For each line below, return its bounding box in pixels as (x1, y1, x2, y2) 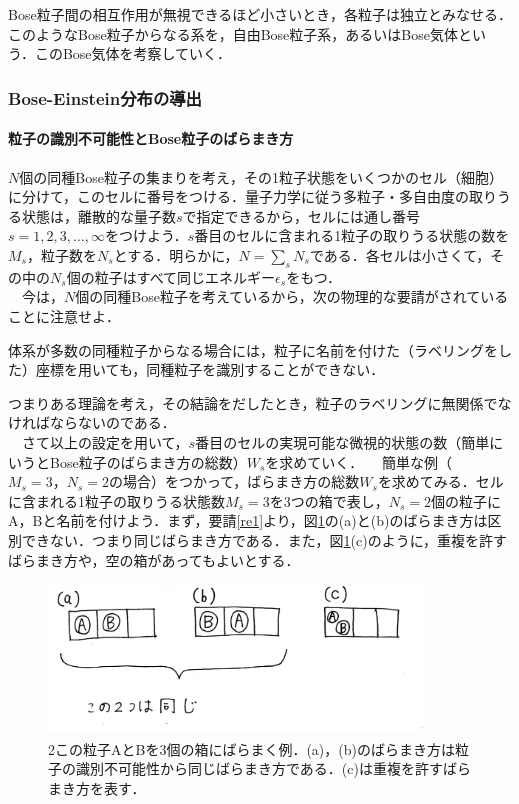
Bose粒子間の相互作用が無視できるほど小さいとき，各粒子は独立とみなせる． (8, 4, 512, 25)
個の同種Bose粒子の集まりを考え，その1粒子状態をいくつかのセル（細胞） (19, 166, 503, 187)
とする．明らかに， (113, 244, 239, 265)
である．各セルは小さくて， (309, 244, 491, 265)
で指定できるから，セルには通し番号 (182, 205, 420, 226)
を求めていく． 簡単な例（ (265, 451, 452, 472)
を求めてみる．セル (377, 471, 504, 492)
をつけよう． (104, 225, 188, 246)
